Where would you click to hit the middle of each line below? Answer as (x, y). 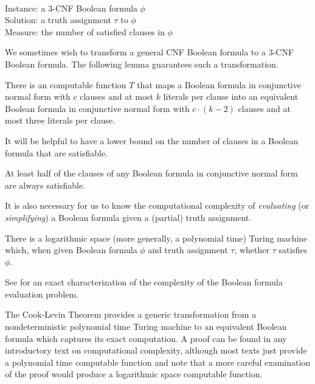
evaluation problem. (42, 294)
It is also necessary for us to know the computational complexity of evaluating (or (157, 205)
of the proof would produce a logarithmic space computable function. (134, 374)
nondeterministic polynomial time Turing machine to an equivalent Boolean (146, 326)
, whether (252, 250)
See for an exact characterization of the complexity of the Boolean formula (144, 282)
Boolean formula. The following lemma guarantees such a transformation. (142, 64)
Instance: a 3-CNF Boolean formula (71, 8)
